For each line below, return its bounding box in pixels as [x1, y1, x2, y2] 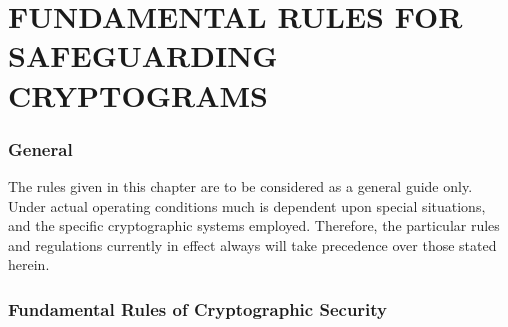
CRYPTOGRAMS [8, 74, 268, 115]
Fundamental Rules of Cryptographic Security [8, 296, 388, 321]
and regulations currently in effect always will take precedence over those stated [8, 234, 497, 255]
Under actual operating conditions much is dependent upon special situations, [8, 195, 486, 216]
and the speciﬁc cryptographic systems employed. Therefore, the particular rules [8, 215, 500, 236]
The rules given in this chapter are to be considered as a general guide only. [8, 175, 473, 196]
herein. [8, 254, 50, 275]
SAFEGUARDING [8, 35, 278, 76]
